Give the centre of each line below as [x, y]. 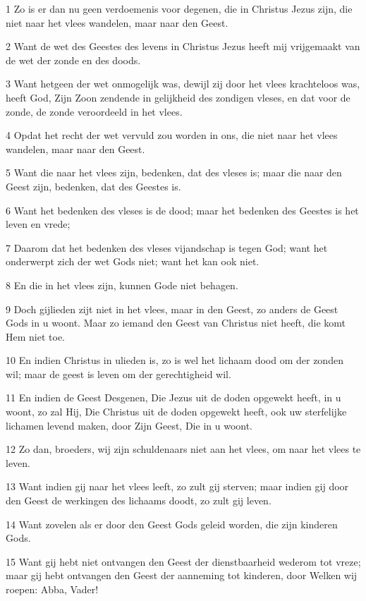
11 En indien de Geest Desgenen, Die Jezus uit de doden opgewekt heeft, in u [173, 397]
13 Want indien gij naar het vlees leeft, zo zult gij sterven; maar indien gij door [177, 486]
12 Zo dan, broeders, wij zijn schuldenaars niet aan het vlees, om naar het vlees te [183, 449]
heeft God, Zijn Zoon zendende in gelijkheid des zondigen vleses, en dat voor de [178, 97]
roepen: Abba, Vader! [52, 589]
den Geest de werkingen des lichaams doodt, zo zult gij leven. [139, 500]
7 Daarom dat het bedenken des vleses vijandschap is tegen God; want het [167, 247]
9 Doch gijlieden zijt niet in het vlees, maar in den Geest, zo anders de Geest [172, 309]
